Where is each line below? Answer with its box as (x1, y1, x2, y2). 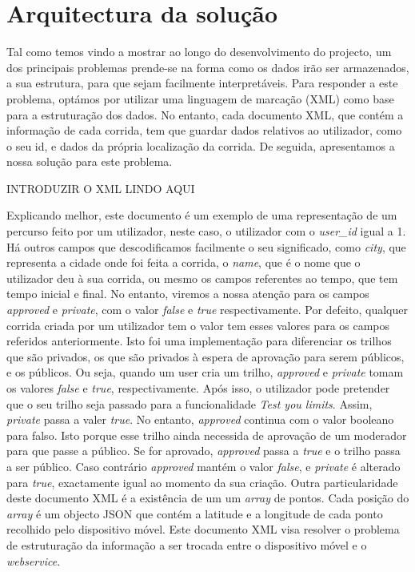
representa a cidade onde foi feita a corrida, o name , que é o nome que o (6, 254, 361, 271)
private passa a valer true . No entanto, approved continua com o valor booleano (6, 411, 394, 428)
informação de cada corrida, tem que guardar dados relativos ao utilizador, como (6, 122, 402, 139)
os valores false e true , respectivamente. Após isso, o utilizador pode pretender (6, 380, 390, 396)
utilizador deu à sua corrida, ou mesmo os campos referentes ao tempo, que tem (6, 269, 398, 286)
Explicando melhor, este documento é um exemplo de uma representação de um (6, 207, 397, 224)
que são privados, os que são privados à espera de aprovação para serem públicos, (6, 348, 405, 365)
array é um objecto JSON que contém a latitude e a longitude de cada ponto (6, 505, 383, 522)
